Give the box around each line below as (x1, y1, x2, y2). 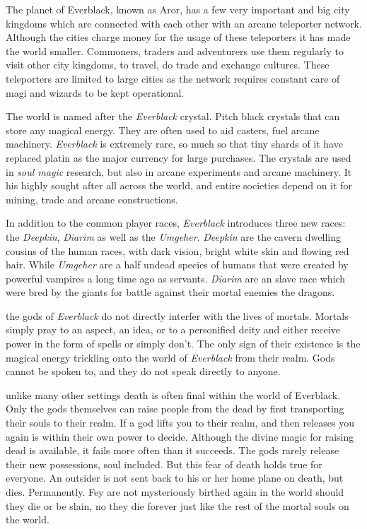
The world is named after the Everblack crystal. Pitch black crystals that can (6, 109, 340, 124)
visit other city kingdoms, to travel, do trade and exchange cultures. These (6, 57, 330, 72)
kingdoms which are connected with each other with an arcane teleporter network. (6, 16, 362, 30)
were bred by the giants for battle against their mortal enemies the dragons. (6, 285, 335, 299)
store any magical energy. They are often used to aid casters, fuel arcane (6, 122, 320, 137)
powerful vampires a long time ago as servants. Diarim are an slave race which (6, 271, 346, 285)
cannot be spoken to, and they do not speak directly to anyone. (6, 364, 281, 379)
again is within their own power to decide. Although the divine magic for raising (6, 429, 354, 444)
